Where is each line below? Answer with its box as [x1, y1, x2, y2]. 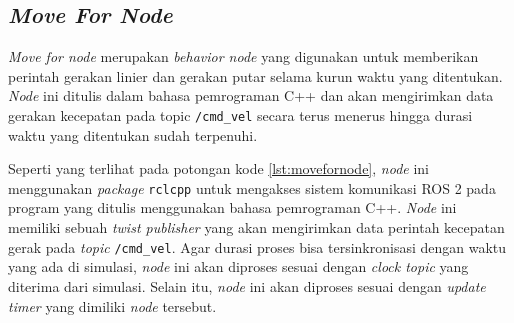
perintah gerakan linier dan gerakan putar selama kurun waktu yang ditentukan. [8, 65, 503, 86]
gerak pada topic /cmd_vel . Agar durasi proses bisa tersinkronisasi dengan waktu [8, 236, 507, 257]
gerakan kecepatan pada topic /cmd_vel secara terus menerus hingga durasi [8, 104, 473, 125]
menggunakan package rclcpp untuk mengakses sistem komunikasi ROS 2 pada [8, 177, 496, 198]
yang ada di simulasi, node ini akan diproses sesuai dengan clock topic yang [8, 256, 469, 277]
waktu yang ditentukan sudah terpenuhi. [8, 124, 258, 145]
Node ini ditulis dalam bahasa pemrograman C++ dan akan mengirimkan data [8, 85, 494, 106]
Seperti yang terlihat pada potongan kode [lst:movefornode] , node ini [8, 158, 429, 179]
